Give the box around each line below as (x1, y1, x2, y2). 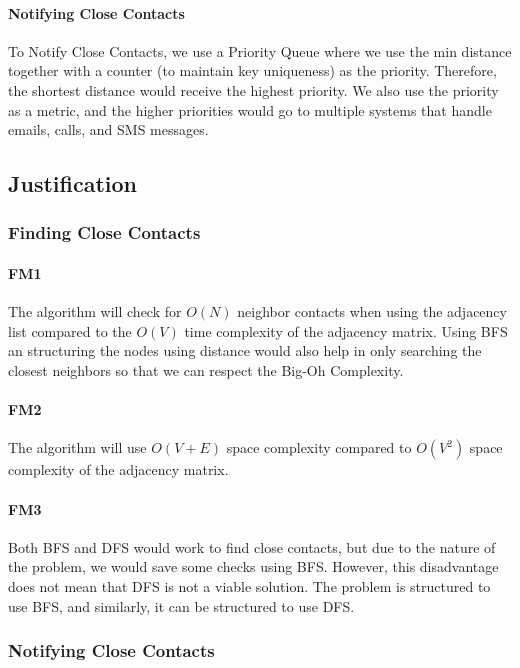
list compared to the (8, 320, 132, 341)
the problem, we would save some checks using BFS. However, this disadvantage (8, 556, 499, 577)
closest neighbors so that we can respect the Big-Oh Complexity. (8, 359, 404, 380)
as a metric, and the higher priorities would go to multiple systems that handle (8, 99, 492, 120)
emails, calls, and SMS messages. (8, 119, 209, 140)
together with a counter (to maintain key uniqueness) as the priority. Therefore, (8, 60, 497, 81)
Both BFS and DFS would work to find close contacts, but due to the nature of (8, 536, 496, 557)
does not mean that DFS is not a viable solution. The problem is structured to (8, 575, 491, 596)
